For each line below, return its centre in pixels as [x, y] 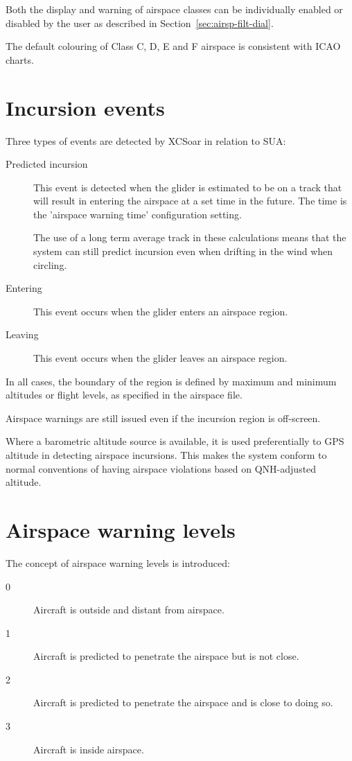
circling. [50, 264]
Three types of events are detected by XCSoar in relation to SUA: [146, 140]
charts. [20, 59]
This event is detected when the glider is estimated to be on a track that [188, 187]
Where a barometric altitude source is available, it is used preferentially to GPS [175, 441]
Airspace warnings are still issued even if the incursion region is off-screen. [163, 418]
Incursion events [85, 107]
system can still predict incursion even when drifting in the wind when [183, 251]
